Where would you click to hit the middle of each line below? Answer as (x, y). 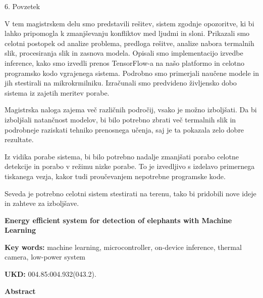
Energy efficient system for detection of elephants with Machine (118, 220)
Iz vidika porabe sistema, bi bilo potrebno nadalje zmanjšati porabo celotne (122, 156)
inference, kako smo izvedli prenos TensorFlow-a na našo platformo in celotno (125, 62)
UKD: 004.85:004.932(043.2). (50, 274)
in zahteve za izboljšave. (42, 203)
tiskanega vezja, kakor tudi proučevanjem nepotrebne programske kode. (115, 176)
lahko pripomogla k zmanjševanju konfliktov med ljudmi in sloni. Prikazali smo (127, 33)
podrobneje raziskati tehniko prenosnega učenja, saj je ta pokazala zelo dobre (124, 129)
